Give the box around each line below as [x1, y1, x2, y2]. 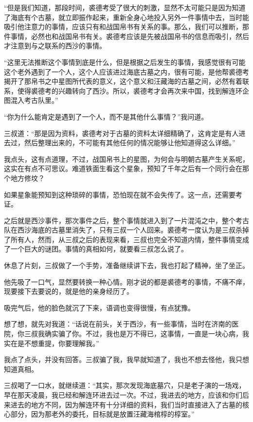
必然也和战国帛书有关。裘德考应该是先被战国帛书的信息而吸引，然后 [31, 31, 249, 41]
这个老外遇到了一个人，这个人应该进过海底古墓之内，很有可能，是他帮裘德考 [4, 66, 249, 77]
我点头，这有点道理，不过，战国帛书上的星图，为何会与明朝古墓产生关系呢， [4, 153, 249, 164]
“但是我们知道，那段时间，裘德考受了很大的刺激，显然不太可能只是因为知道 [4, 2, 246, 12]
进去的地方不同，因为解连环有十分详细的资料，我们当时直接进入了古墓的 [10, 399, 242, 409]
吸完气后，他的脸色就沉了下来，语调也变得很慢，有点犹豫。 [4, 302, 195, 312]
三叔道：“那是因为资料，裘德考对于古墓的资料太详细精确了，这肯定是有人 [4, 128, 239, 138]
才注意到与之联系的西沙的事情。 [4, 40, 106, 51]
